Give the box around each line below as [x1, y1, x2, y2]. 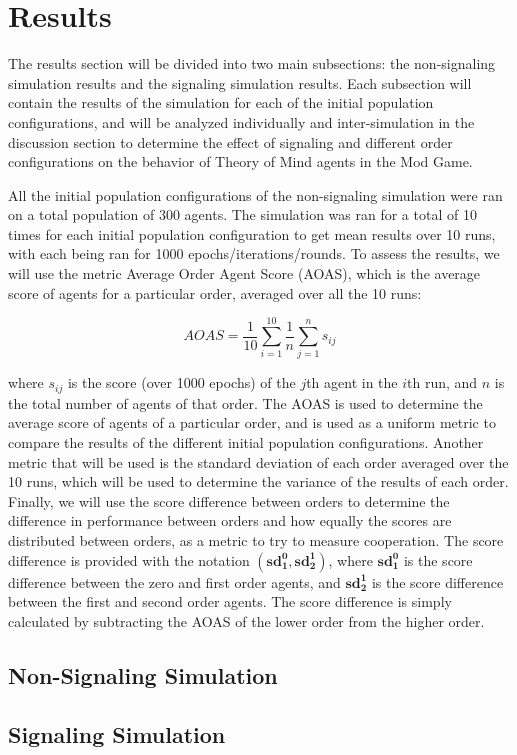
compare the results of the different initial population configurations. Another [8, 432, 484, 453]
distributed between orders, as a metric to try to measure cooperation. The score [8, 529, 504, 550]
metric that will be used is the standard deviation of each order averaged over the [8, 451, 509, 472]
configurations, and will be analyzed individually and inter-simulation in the [8, 111, 475, 132]
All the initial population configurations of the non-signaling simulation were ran [8, 184, 503, 205]
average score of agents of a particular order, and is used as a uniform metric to [8, 412, 496, 433]
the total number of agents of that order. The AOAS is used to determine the [8, 392, 483, 413]
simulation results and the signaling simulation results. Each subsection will [8, 72, 472, 93]
